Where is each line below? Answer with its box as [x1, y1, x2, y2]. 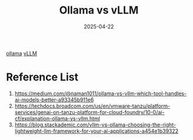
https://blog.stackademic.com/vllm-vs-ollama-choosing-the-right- [14, 121, 177, 128]
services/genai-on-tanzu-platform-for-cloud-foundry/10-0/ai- [14, 108, 165, 115]
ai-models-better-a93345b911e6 [14, 96, 94, 103]
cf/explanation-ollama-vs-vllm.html [14, 115, 100, 122]
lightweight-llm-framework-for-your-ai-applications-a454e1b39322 [14, 127, 179, 134]
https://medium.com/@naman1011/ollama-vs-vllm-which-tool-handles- [14, 89, 187, 97]
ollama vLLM [6, 49, 37, 56]
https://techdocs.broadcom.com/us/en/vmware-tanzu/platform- [14, 102, 171, 109]
